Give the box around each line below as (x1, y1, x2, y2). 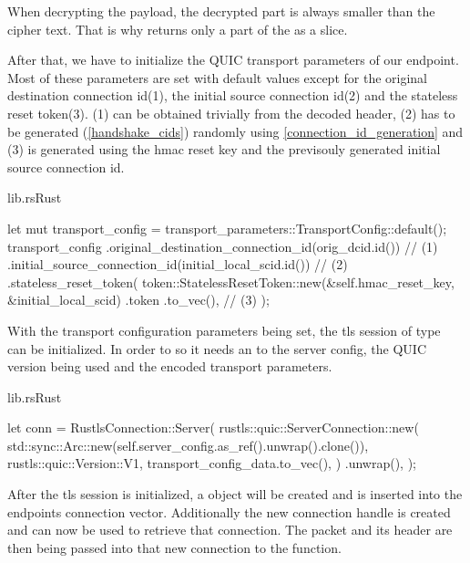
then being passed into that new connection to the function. (7, 537, 342, 557)
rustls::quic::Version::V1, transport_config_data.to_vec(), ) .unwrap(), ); (7, 454, 416, 473)
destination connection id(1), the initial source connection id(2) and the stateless (7, 86, 458, 105)
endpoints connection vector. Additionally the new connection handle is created (7, 502, 451, 521)
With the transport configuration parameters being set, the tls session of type (7, 320, 441, 339)
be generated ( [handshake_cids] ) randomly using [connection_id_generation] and (7, 121, 464, 141)
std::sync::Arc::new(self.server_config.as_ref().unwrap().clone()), (7, 435, 369, 454)
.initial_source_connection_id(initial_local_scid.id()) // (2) (7, 255, 348, 274)
